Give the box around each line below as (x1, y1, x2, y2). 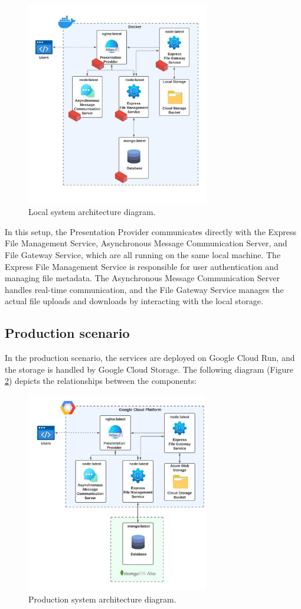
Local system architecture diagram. (28, 206, 156, 218)
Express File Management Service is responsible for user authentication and (5, 260, 279, 272)
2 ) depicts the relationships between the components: (5, 374, 197, 387)
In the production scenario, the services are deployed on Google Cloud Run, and (5, 351, 295, 364)
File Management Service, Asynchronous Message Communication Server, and (5, 237, 287, 249)
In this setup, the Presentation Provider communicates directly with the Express (5, 225, 296, 237)
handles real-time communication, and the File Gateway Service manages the (5, 283, 284, 295)
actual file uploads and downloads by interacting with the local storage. (5, 295, 263, 307)
